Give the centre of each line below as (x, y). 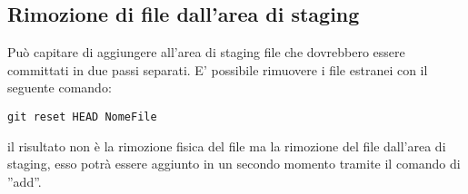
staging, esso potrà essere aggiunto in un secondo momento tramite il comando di (234, 164)
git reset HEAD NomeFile (82, 116)
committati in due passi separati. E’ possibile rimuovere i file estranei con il (218, 69)
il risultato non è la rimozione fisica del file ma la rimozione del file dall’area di (227, 145)
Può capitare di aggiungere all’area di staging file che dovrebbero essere (206, 52)
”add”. (25, 181)
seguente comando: (60, 87)
